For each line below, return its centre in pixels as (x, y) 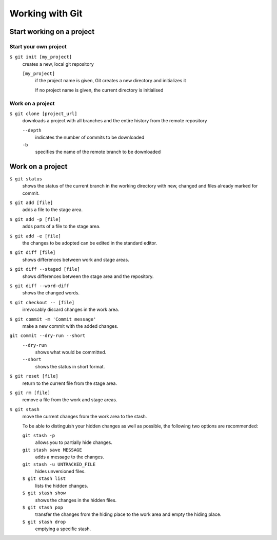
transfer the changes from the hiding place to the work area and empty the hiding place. (128, 514)
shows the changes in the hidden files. (76, 500)
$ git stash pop (43, 507)
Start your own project (38, 46)
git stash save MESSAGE (52, 450)
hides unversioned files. (60, 471)
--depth (32, 130)
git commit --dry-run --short (47, 336)
